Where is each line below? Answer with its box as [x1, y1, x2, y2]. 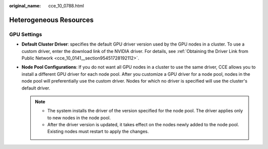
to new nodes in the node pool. [47, 114, 111, 121]
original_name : [9, 3, 41, 8]
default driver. [21, 85, 51, 91]
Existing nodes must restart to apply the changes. [47, 129, 149, 135]
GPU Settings [9, 31, 42, 38]
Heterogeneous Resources [9, 15, 94, 24]
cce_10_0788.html [48, 3, 84, 8]
